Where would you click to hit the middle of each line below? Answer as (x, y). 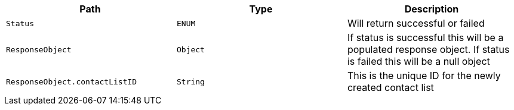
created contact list (390, 87)
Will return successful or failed (416, 23)
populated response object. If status (428, 49)
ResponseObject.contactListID (72, 81)
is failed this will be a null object (418, 61)
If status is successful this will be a (425, 37)
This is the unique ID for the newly (424, 76)
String (190, 81)
